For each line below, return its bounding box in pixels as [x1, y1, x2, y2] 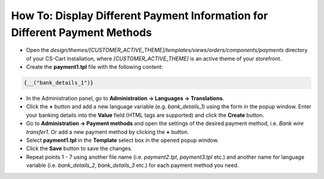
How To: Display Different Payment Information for [11, 9, 268, 22]
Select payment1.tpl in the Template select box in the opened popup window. [26, 136, 219, 144]
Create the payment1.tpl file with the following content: [26, 63, 163, 71]
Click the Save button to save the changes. [26, 145, 133, 152]
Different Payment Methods [11, 26, 152, 39]
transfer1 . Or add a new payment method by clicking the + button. [26, 128, 189, 135]
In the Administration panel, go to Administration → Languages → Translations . [26, 95, 224, 102]
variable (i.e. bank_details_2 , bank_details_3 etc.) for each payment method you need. [26, 162, 239, 169]
